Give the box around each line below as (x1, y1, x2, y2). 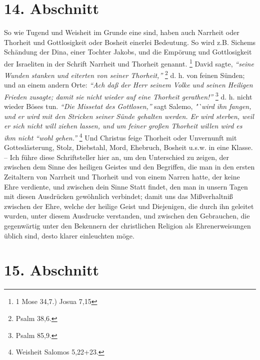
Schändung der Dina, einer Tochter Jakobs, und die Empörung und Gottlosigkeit (4, 46, 252, 57)
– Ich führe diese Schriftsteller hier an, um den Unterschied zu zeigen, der (4, 151, 229, 162)
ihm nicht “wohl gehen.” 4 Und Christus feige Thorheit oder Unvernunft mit (4, 131, 237, 142)
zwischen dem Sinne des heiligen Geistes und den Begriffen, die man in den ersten (4, 161, 255, 172)
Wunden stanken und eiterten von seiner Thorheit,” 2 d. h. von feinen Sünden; (4, 68, 245, 80)
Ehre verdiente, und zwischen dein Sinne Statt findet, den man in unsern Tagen (4, 181, 248, 191)
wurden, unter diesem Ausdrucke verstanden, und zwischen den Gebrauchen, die (4, 210, 250, 221)
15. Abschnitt (4, 259, 99, 280)
